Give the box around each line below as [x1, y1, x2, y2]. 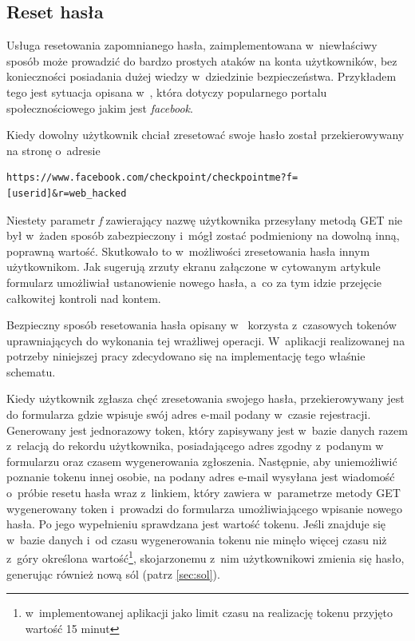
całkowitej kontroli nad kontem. [6, 289, 161, 306]
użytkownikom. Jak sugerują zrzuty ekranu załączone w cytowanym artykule [6, 258, 381, 275]
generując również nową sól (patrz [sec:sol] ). [6, 565, 220, 582]
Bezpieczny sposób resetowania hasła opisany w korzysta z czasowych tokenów [6, 317, 397, 333]
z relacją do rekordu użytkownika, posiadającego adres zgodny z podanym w [6, 437, 384, 454]
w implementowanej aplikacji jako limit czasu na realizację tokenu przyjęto [25, 604, 393, 621]
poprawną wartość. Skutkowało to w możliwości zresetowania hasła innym [6, 242, 370, 259]
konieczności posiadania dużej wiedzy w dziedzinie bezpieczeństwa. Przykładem [6, 68, 397, 85]
